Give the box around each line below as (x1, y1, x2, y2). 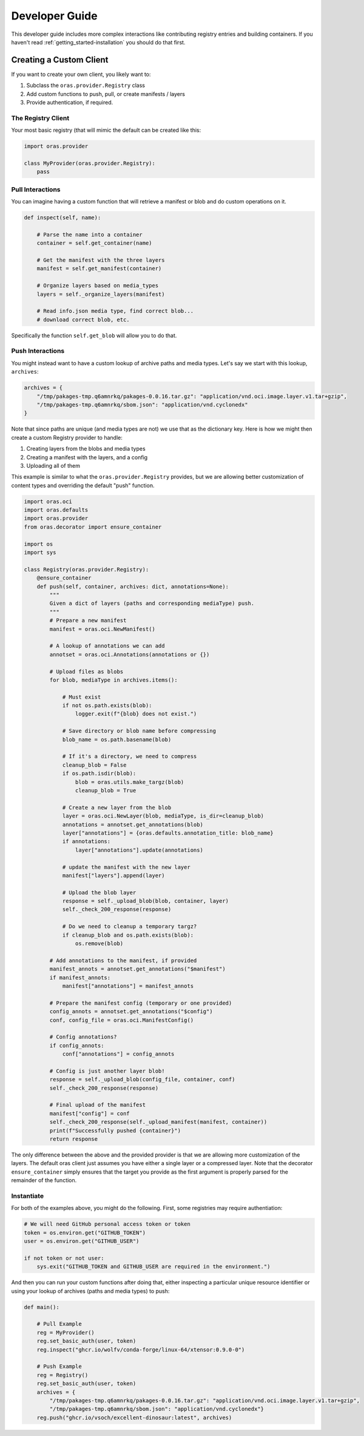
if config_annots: (49, 1042, 104, 1049)
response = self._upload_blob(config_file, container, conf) (49, 1076, 235, 1083)
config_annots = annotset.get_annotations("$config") (49, 1008, 213, 1015)
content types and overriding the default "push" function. (11, 482, 155, 489)
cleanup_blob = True (75, 787, 136, 794)
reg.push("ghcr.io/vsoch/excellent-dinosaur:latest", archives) (36, 1414, 232, 1421)
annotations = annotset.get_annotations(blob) (62, 821, 203, 828)
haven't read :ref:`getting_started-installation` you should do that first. (11, 38, 186, 46)
